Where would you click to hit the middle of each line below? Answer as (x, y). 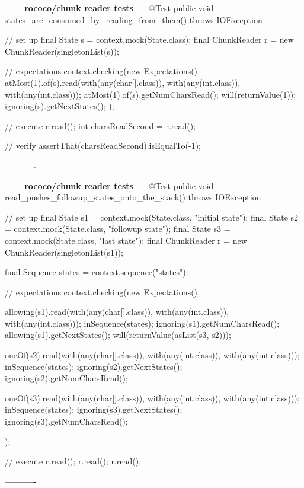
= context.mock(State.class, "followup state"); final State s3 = (118, 229)
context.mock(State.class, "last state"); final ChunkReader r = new (126, 240)
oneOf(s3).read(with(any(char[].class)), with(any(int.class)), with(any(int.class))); (152, 398)
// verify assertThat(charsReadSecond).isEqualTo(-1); (103, 146)
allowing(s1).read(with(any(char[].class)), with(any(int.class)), (117, 312)
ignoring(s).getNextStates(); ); (60, 106)
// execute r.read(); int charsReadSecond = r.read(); (100, 125)
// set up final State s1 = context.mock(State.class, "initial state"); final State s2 (152, 217)
